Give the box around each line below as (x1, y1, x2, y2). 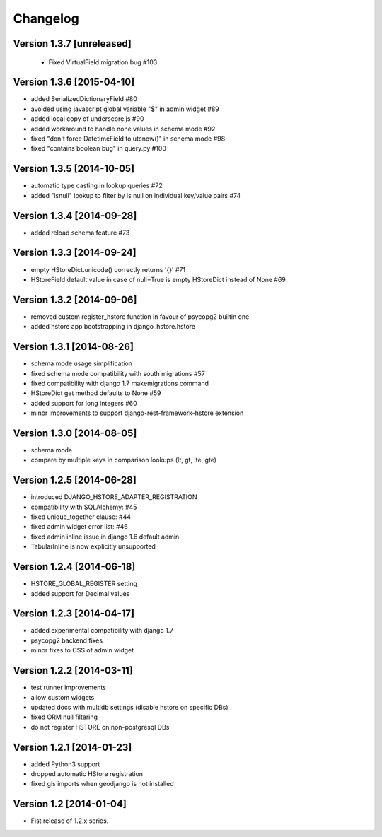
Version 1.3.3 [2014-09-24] (13, 247, 137, 259)
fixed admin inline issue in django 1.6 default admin (30, 532, 180, 541)
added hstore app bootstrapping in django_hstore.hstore (30, 322, 196, 331)
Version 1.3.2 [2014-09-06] (13, 293, 137, 305)
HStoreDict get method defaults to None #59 (30, 389, 162, 397)
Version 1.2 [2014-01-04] (13, 798, 127, 810)
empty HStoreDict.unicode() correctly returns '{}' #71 (30, 265, 186, 274)
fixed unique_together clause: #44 (30, 513, 131, 521)
